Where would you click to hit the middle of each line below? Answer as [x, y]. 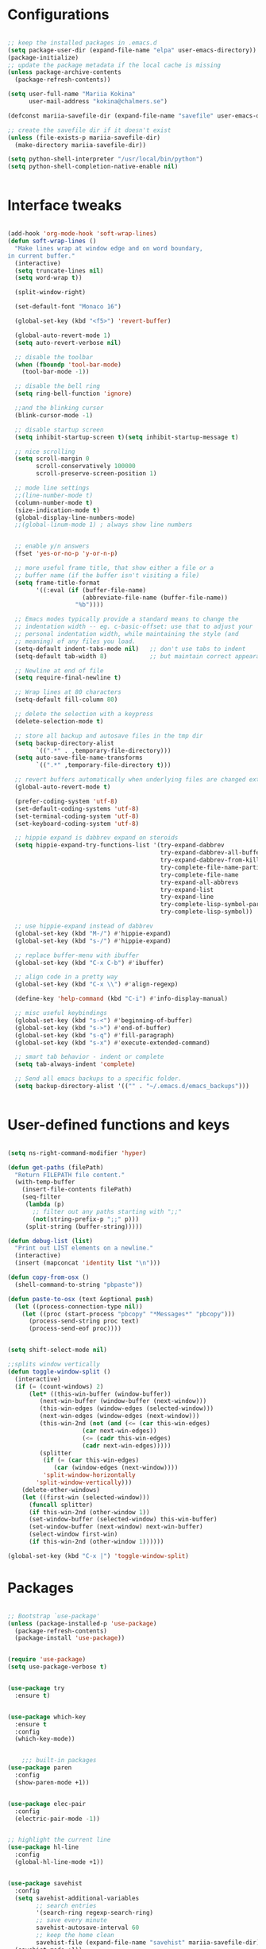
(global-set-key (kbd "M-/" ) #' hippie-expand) [93, 933]
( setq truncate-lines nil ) [59, 271]
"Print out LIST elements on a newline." [84, 1248]
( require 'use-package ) [47, 1660]
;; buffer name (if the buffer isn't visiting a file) [107, 575]
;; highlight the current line [59, 1840]
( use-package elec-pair [47, 1804]
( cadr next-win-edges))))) [127, 1445]
